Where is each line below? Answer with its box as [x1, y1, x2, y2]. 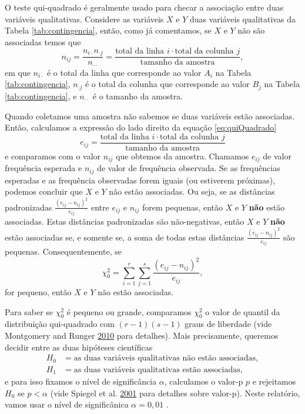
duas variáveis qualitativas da [189, 12, 296, 25]
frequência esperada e [5, 162, 82, 174]
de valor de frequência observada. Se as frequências [97, 162, 280, 174]
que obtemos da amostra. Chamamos [116, 149, 249, 162]
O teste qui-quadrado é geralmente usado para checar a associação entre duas [5, 1, 284, 13]
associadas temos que [5, 35, 81, 48]
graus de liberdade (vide [185, 318, 272, 330]
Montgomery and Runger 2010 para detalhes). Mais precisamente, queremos [5, 329, 279, 341]
